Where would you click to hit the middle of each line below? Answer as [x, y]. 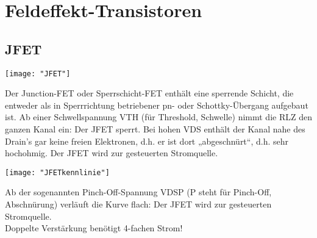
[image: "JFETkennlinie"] [57, 172]
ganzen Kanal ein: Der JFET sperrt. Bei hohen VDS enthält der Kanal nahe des [155, 129]
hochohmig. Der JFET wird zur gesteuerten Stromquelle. [112, 153]
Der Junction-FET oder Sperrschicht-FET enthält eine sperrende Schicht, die [149, 93]
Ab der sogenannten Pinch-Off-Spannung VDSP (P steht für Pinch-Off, [138, 192]
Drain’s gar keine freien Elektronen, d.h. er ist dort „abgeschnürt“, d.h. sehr [147, 141]
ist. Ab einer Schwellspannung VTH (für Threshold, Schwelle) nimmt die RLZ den [158, 117]
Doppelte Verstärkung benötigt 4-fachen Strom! [94, 228]
